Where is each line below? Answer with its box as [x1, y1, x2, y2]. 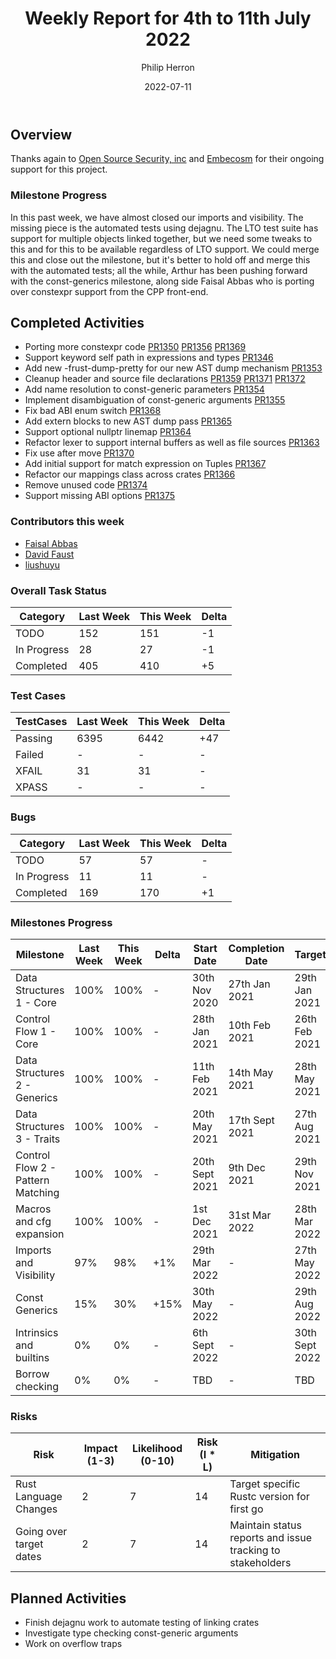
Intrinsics [15, 1325, 59, 1339]
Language [15, 1490, 63, 1504]
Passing [15, 732, 53, 746]
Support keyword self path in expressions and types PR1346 [24, 352, 274, 364]
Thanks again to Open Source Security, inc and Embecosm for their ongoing [10, 153, 325, 165]
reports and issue [229, 1531, 312, 1545]
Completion [228, 941, 285, 955]
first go [229, 1502, 264, 1516]
